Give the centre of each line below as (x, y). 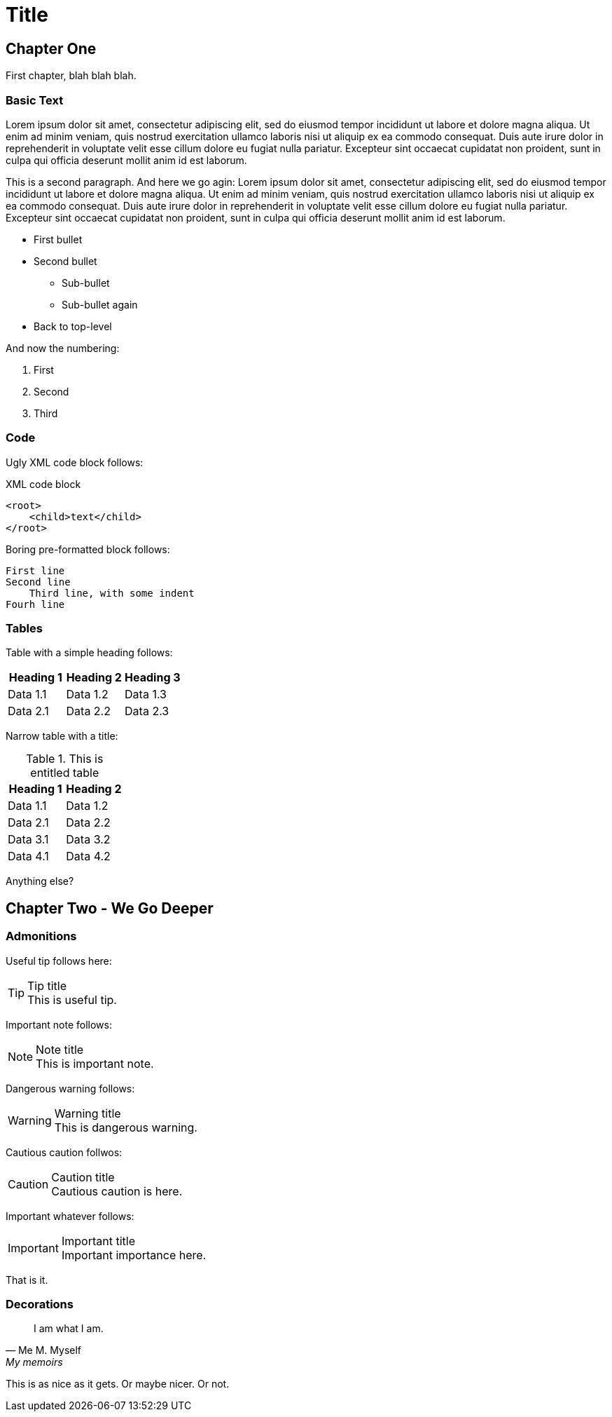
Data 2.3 (147, 711)
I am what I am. (69, 1329)
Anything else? (40, 881)
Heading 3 (153, 678)
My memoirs (34, 1362)
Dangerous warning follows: (70, 1088)
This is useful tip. (72, 999)
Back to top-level (73, 326)
